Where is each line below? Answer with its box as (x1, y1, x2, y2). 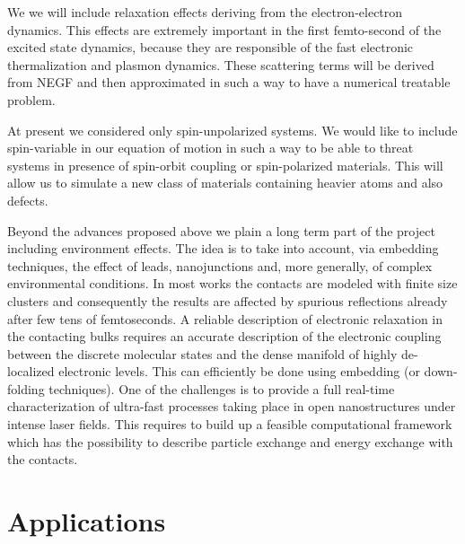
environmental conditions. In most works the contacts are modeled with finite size (7, 274, 458, 293)
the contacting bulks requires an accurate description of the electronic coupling (7, 327, 442, 346)
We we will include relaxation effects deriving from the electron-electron (7, 3, 403, 21)
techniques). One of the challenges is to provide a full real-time (48, 379, 395, 398)
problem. (7, 90, 56, 109)
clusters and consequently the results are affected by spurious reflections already (7, 291, 448, 310)
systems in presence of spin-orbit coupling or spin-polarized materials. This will (7, 155, 443, 174)
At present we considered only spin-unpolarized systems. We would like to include (7, 120, 458, 139)
